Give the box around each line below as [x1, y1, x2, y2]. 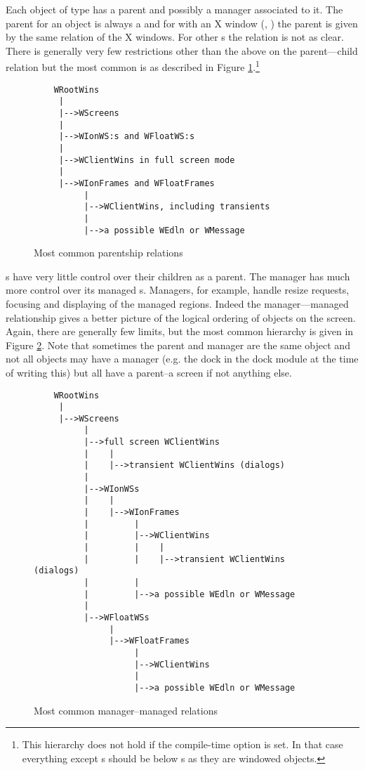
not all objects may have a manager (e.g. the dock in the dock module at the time [6, 351, 359, 366]
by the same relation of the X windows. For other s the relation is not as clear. [6, 30, 344, 44]
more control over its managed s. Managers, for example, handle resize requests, [6, 282, 350, 297]
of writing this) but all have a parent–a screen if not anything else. [6, 365, 292, 379]
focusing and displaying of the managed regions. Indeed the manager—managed [6, 296, 349, 311]
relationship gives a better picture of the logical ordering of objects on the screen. [6, 310, 356, 325]
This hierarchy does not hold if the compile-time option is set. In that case [22, 737, 343, 752]
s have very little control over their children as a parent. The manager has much [6, 268, 350, 283]
